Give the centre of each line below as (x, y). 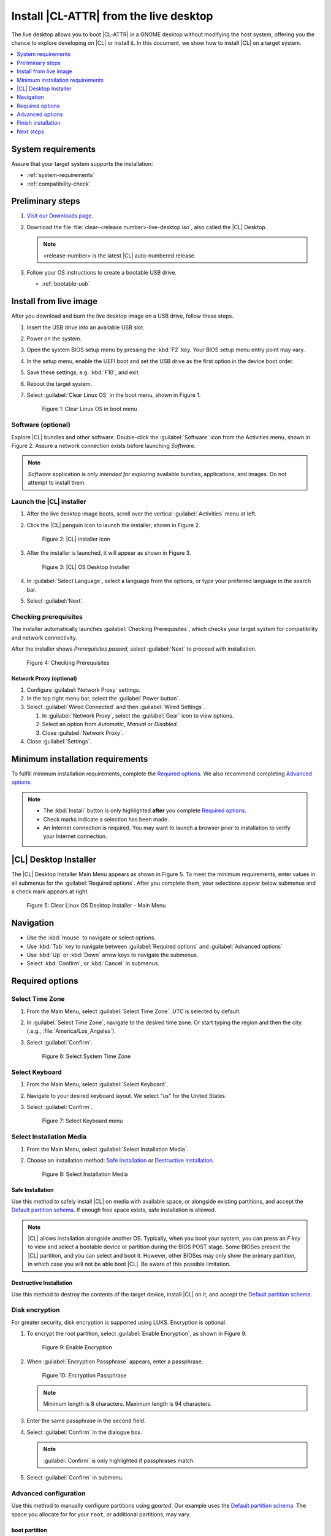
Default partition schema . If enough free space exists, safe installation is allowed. (114, 1210)
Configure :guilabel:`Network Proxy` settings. (84, 690)
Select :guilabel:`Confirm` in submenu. (75, 1477)
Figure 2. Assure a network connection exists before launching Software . (104, 445)
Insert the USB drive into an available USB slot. (86, 327)
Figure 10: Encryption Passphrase (84, 1376)
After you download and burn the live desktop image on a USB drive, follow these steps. (123, 316)
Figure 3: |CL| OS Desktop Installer (86, 567)
